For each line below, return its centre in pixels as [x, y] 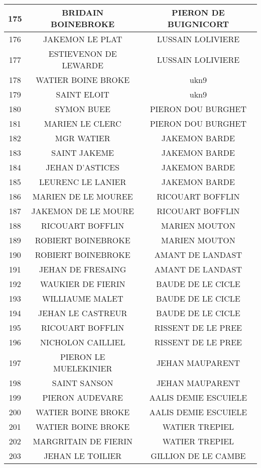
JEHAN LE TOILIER [83, 456]
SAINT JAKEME [83, 153]
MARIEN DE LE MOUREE [83, 196]
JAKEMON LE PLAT [83, 39]
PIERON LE [83, 357]
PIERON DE [198, 12]
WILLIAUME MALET [83, 298]
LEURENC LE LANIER [83, 182]
